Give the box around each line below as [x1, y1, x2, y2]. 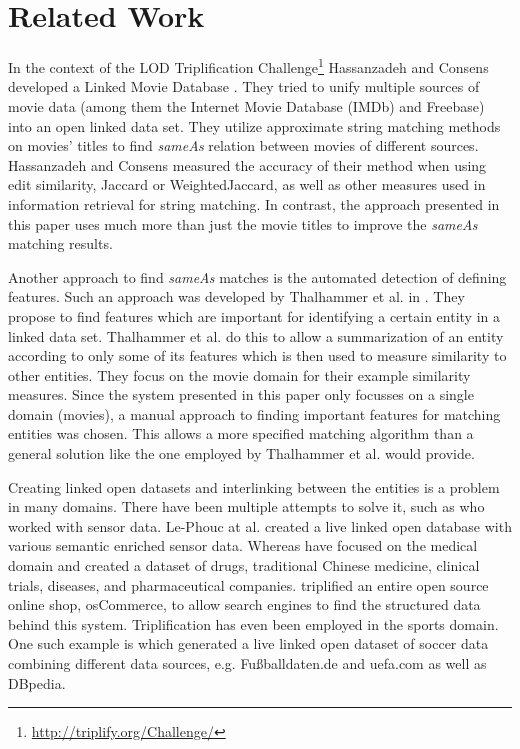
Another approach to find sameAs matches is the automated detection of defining [8, 266, 507, 287]
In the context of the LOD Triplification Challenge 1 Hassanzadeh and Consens [8, 54, 489, 77]
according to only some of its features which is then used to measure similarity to [8, 345, 507, 366]
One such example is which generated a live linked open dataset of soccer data [8, 633, 489, 654]
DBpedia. [8, 672, 66, 693]
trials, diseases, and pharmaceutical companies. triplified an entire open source [8, 574, 489, 595]
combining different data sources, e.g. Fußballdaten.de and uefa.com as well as [8, 653, 487, 673]
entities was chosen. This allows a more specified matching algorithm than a [8, 423, 474, 444]
